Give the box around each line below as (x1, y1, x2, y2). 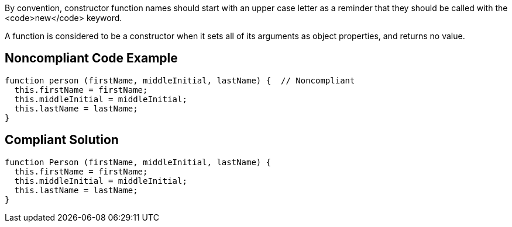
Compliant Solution (5, 132, 119, 148)
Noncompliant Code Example (5, 51, 178, 66)
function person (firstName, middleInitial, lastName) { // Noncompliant (5, 75, 355, 85)
